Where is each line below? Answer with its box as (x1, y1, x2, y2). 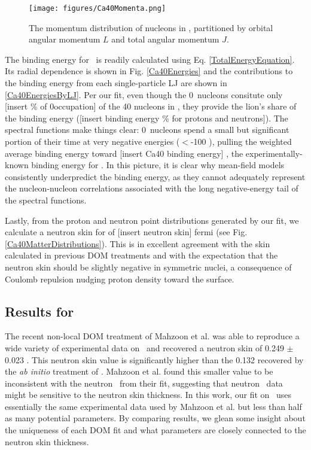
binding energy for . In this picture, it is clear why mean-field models (31, 159, 285, 171)
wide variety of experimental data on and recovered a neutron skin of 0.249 (5, 341, 284, 354)
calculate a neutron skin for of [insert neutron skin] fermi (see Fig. (5, 226, 248, 238)
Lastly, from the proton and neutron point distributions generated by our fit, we (5, 214, 299, 226)
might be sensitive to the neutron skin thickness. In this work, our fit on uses (5, 388, 292, 401)
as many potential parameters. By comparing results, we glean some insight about (5, 412, 306, 424)
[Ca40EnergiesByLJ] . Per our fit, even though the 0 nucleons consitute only (5, 88, 283, 101)
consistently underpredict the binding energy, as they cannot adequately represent (5, 170, 306, 183)
